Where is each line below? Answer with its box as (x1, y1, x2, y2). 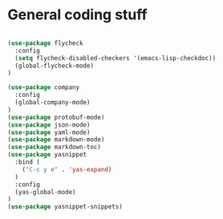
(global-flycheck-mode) (14, 62, 94, 70)
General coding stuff (7, 6, 148, 24)
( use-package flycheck (7, 39, 83, 47)
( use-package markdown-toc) (7, 143, 102, 152)
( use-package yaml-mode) (7, 128, 91, 136)
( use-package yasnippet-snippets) (7, 203, 124, 211)
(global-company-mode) (14, 99, 91, 107)
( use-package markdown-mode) (7, 136, 105, 144)
